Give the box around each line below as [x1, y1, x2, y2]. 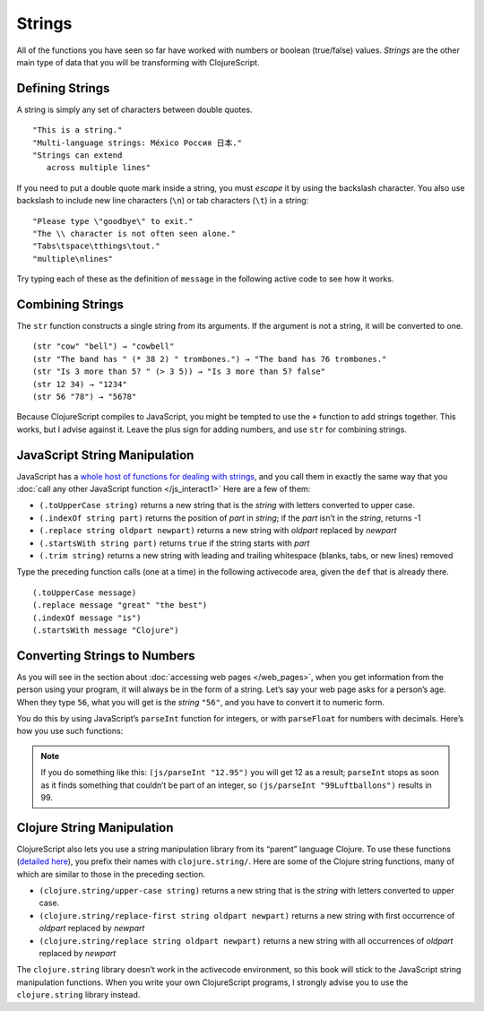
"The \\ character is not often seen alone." [32, 229, 237, 238]
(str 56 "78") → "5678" [32, 392, 137, 402]
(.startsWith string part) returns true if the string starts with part [39, 538, 310, 549]
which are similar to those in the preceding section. [16, 868, 206, 879]
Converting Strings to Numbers [16, 648, 196, 663]
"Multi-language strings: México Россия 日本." [32, 137, 242, 148]
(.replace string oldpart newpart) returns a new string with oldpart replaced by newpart [39, 525, 398, 536]
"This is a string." [32, 125, 123, 135]
